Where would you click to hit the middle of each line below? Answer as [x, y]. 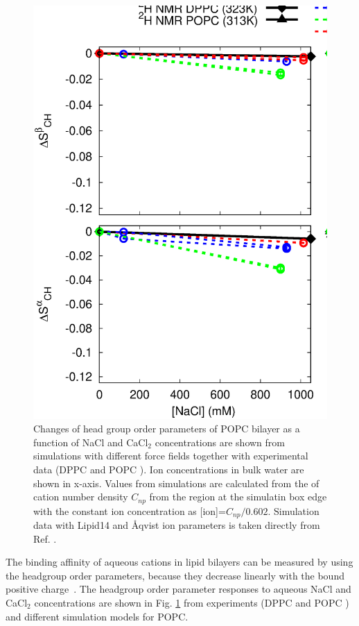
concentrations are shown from [220, 442]
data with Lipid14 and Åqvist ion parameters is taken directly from [177, 525]
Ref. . [45, 538]
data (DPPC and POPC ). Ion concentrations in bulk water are [169, 469]
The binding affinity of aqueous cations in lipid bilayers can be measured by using [179, 562]
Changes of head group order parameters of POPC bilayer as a [167, 429]
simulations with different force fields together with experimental [171, 456]
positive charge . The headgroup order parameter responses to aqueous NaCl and [178, 589]
